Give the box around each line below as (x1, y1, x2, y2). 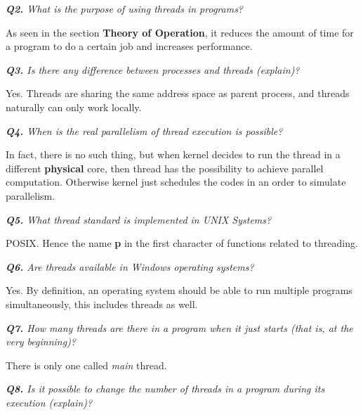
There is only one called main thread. (6, 357, 167, 372)
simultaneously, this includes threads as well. (6, 296, 198, 311)
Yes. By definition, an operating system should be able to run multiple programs (6, 283, 352, 298)
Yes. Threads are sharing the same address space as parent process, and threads (6, 86, 350, 101)
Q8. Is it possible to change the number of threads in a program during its (6, 381, 325, 396)
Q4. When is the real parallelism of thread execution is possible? (6, 123, 283, 138)
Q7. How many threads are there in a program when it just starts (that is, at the (6, 320, 353, 335)
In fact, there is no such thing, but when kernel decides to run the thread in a (6, 147, 341, 162)
